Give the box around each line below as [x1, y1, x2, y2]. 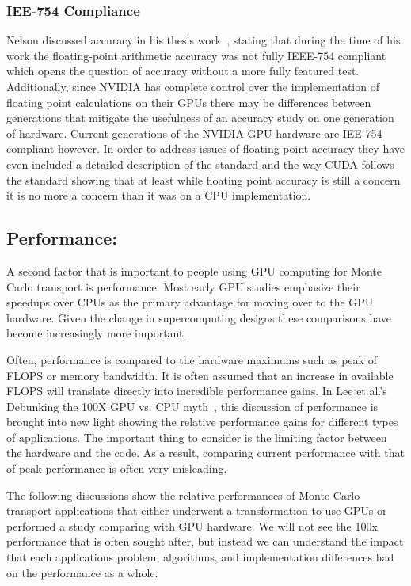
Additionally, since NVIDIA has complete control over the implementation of [6, 78, 379, 94]
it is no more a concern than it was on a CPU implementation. [6, 187, 311, 204]
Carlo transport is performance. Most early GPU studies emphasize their [6, 278, 360, 295]
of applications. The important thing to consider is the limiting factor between [6, 428, 387, 445]
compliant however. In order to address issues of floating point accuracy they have [6, 140, 405, 157]
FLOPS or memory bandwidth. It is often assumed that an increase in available [6, 367, 394, 383]
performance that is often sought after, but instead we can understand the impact [6, 533, 404, 550]
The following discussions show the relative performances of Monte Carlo [6, 486, 360, 503]
